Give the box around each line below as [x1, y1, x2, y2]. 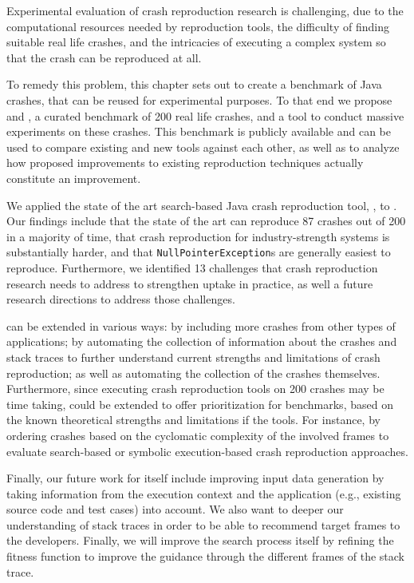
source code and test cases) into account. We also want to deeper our [6, 501, 344, 518]
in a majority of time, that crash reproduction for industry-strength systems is [6, 228, 390, 244]
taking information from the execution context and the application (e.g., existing [6, 485, 401, 502]
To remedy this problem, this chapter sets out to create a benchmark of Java [6, 76, 382, 93]
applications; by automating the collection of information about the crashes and [6, 333, 397, 350]
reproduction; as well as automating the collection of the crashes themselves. [6, 364, 380, 381]
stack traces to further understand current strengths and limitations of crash [6, 348, 380, 365]
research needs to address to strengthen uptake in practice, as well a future [6, 275, 373, 291]
